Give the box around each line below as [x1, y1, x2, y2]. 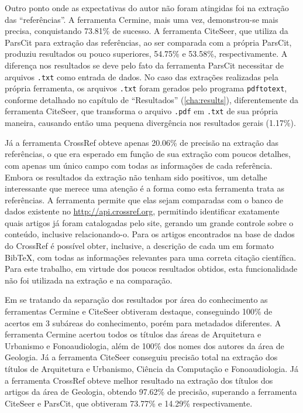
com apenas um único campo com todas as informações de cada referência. [5, 159, 273, 171]
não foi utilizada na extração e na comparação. [5, 274, 173, 286]
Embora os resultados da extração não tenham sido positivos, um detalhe [5, 170, 267, 183]
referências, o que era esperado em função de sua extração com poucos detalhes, [5, 148, 291, 160]
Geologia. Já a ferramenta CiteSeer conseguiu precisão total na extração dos [5, 351, 278, 363]
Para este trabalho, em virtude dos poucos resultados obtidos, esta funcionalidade [5, 262, 298, 275]
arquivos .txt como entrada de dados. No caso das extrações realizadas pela [5, 70, 278, 83]
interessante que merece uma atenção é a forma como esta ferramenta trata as [5, 182, 284, 194]
